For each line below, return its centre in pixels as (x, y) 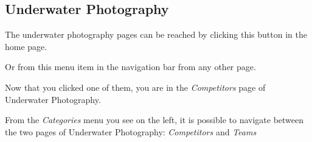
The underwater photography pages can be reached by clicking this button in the (156, 34)
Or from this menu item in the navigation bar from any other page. (130, 67)
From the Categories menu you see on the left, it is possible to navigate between (154, 120)
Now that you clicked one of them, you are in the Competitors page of (135, 87)
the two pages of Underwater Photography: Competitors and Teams (131, 131)
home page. (26, 46)
